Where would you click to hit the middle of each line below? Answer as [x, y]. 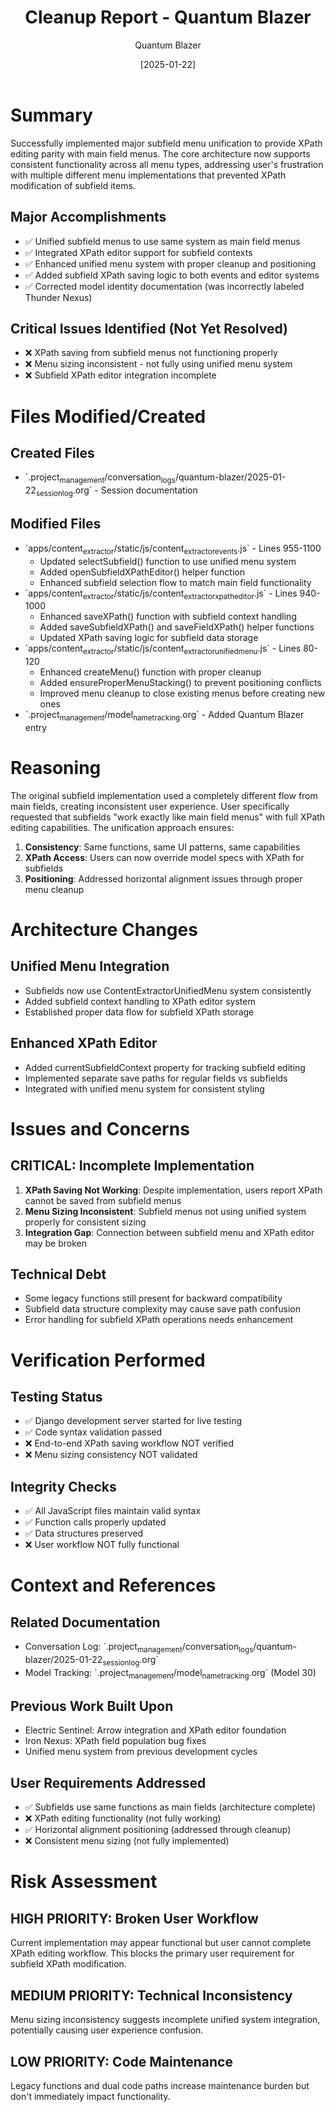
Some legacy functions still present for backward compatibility [153, 1298]
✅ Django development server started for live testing [133, 1421]
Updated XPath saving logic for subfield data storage [149, 638]
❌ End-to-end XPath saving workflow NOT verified [129, 1443]
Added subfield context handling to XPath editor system [140, 1001]
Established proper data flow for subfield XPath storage [139, 1012]
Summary [51, 115]
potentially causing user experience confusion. [107, 2030]
